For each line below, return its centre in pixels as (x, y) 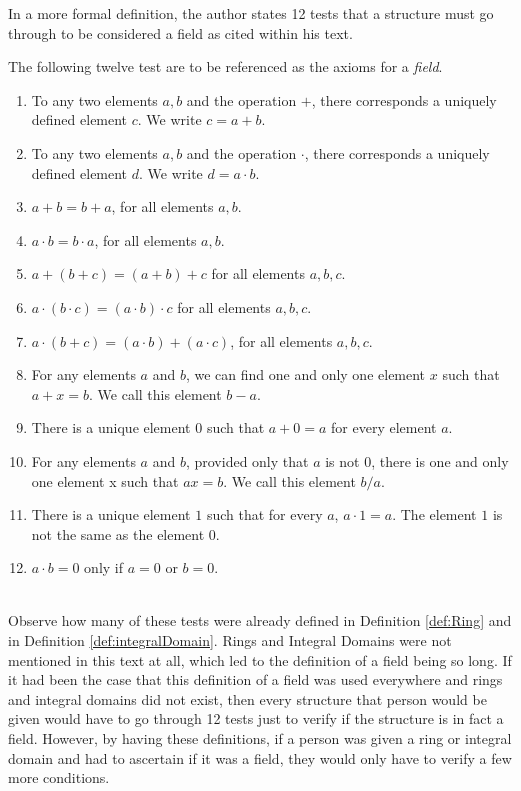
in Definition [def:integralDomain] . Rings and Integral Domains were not (230, 640)
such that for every (264, 514)
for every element (384, 427)
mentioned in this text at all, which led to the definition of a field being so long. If (260, 659)
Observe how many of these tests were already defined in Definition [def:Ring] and (260, 620)
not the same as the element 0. (125, 533)
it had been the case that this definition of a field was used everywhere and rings (255, 679)
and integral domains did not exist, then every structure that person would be (247, 698)
